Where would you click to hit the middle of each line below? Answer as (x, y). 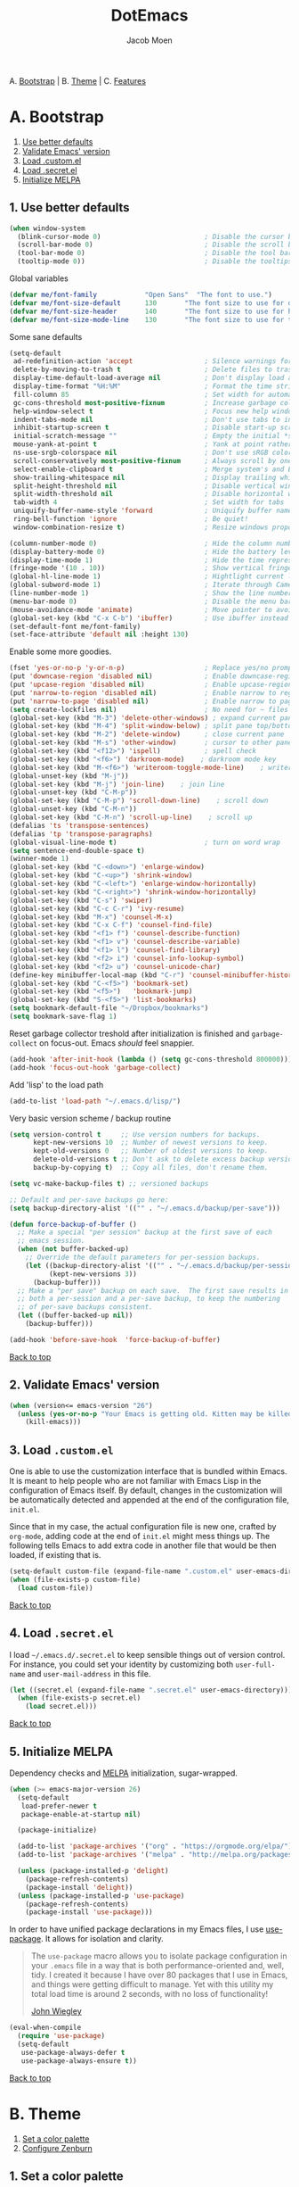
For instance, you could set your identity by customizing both (121, 1664)
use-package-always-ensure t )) (79, 2061)
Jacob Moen (149, 40)
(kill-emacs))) (53, 1422)
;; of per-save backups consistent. (85, 1307)
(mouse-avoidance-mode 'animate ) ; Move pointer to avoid (153, 609)
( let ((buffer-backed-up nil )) (75, 1316)
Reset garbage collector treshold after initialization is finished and (129, 1033)
